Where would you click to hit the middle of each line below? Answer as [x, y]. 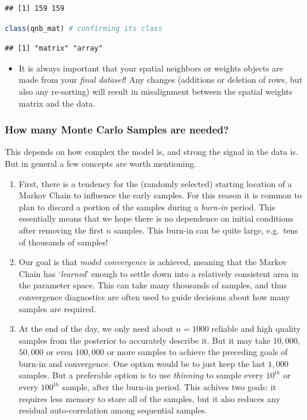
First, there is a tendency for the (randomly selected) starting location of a [155, 183]
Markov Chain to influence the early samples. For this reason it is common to [160, 195]
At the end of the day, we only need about [96, 329]
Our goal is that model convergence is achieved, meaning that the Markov [153, 262]
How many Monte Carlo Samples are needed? [117, 130]
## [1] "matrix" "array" [54, 49]
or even [59, 352]
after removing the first [61, 230]
